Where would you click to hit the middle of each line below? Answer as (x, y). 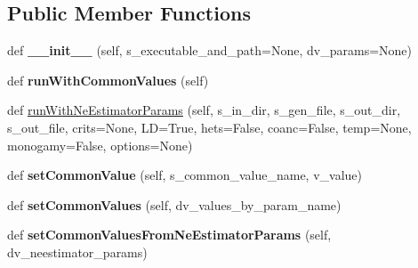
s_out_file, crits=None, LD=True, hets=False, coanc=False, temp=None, (209, 127)
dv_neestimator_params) (77, 252)
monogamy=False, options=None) (100, 145)
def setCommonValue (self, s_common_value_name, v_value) (185, 175)
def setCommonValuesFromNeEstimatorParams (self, (169, 235)
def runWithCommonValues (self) (108, 80)
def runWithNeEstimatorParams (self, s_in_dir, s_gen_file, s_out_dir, (204, 110)
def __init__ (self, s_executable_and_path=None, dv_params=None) (210, 50)
